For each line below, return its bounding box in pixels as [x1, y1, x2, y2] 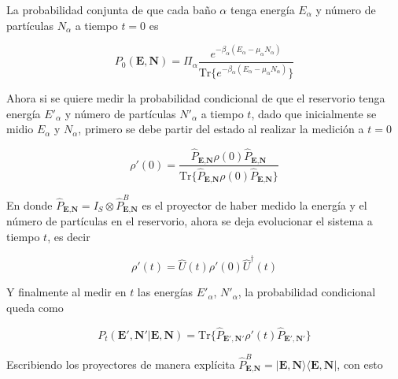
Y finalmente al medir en [6, 284, 127, 300]
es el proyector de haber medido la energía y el [142, 196, 367, 213]
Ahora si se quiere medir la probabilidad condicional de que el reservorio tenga [6, 90, 385, 106]
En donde [6, 196, 53, 213]
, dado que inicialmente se [251, 105, 377, 121]
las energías [137, 284, 193, 300]
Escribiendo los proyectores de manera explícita [6, 355, 235, 372]
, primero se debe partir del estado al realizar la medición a [78, 121, 364, 137]
